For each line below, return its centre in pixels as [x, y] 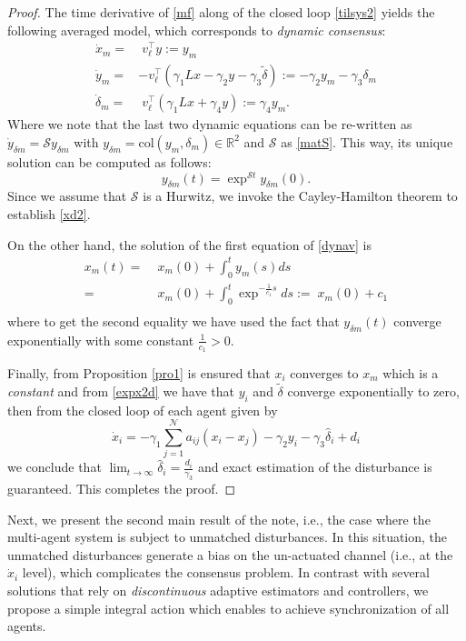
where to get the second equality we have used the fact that [174, 320]
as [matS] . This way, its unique [367, 141]
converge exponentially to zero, [373, 391]
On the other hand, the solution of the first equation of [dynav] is [189, 244]
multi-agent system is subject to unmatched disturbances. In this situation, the [228, 537]
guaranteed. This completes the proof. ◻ [122, 489]
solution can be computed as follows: [109, 161]
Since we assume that [67, 196]
